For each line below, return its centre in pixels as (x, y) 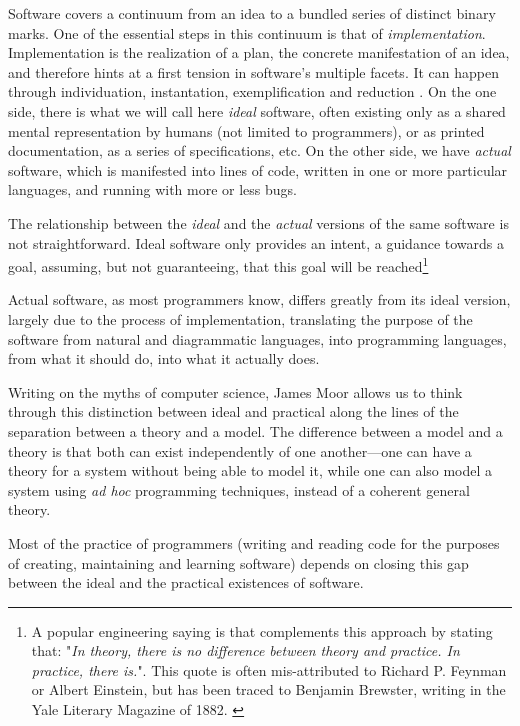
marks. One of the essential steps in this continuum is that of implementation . (247, 32)
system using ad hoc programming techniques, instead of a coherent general (239, 489)
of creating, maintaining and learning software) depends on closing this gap (238, 562)
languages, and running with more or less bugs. (153, 189)
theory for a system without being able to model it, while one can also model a (250, 470)
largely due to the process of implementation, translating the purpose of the (240, 318)
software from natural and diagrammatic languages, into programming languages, (257, 338)
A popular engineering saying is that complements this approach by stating (262, 630)
